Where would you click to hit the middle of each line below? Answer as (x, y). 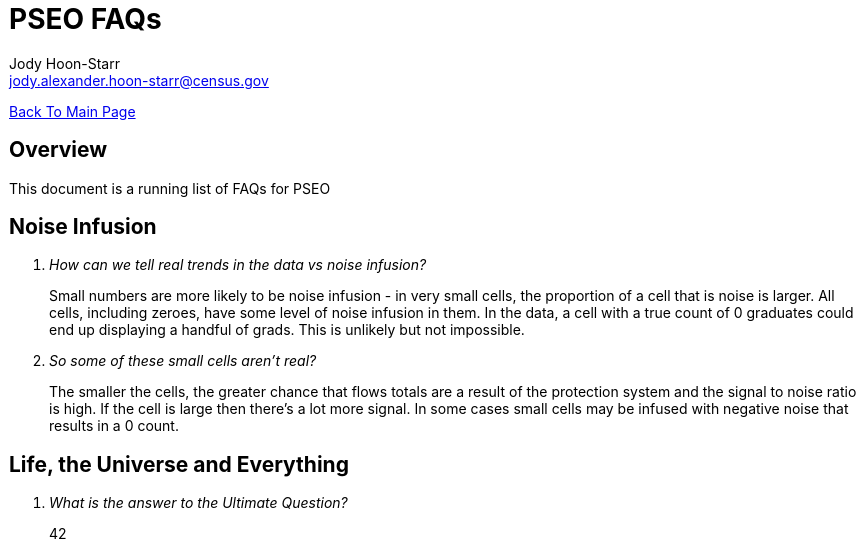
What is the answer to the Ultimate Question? (198, 503)
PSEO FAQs (85, 19)
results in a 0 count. (114, 426)
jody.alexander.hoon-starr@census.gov (139, 80)
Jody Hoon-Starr (64, 63)
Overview (58, 150)
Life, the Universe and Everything (179, 464)
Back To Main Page (72, 111)
